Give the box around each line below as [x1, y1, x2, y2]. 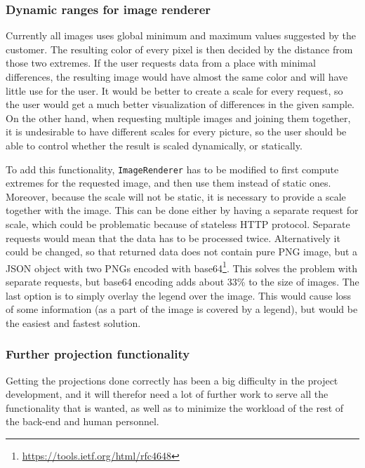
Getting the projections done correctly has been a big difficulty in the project [6, 373, 338, 387]
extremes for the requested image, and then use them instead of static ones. [6, 175, 331, 190]
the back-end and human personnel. [6, 414, 159, 429]
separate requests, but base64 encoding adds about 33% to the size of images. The [6, 274, 359, 289]
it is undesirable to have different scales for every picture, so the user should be [6, 124, 347, 139]
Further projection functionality [6, 345, 190, 363]
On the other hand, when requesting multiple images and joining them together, [6, 110, 351, 125]
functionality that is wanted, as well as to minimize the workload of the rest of [6, 400, 344, 415]
